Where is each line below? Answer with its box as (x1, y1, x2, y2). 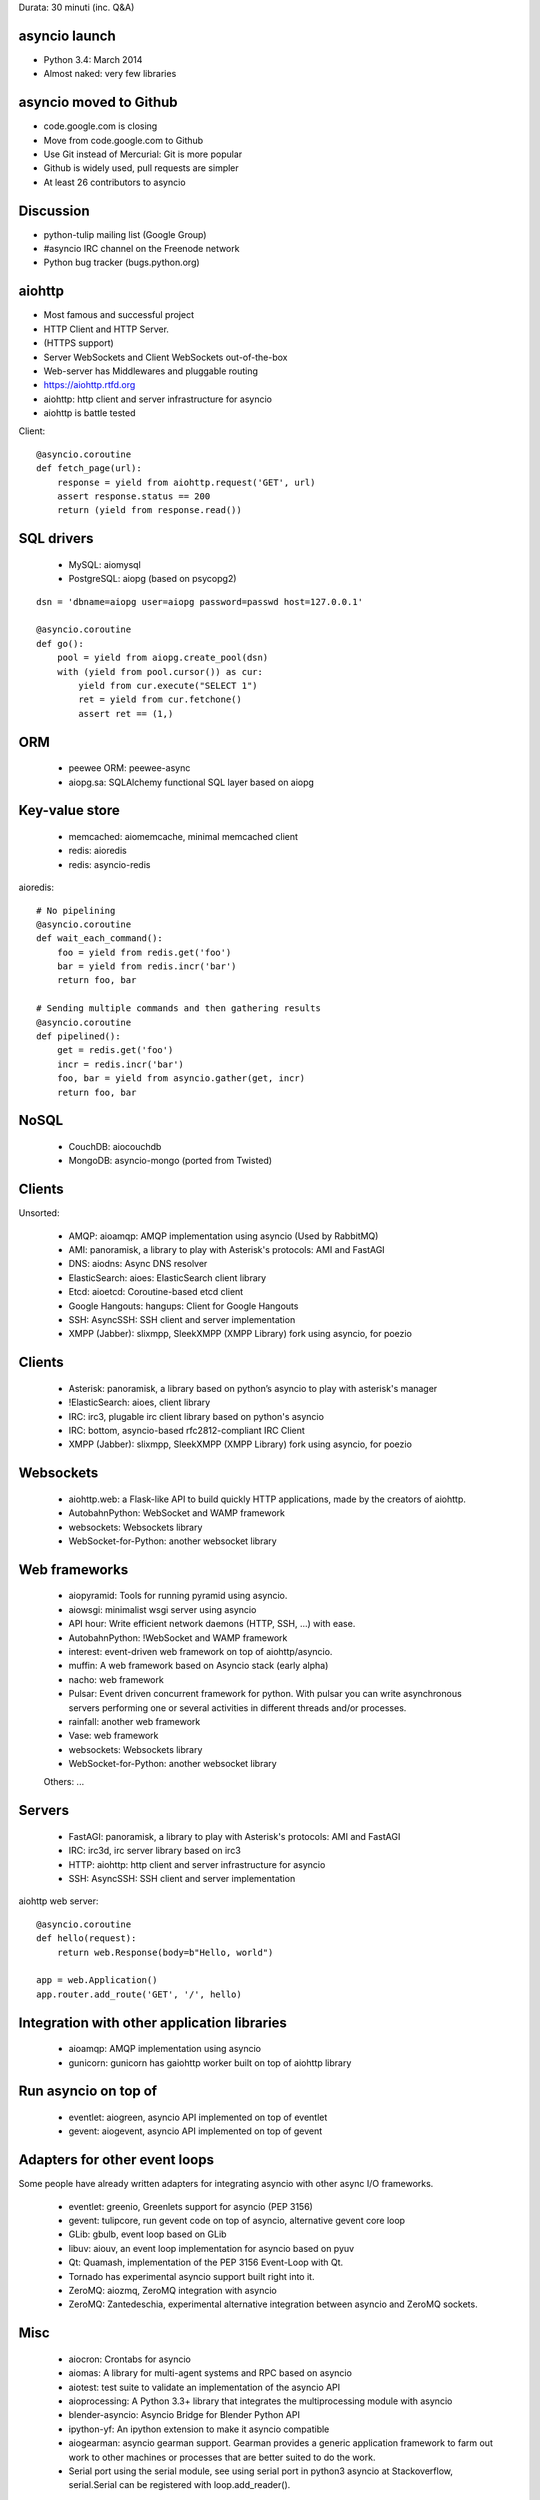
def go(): (36, 638, 84, 649)
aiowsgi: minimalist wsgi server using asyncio (68, 1603, 257, 1615)
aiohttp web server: (18, 1895, 99, 1907)
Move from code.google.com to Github (43, 134, 204, 146)
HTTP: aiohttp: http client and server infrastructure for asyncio (68, 1858, 326, 1870)
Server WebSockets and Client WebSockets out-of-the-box (43, 351, 288, 363)
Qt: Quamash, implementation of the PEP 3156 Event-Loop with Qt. (68, 2256, 344, 2269)
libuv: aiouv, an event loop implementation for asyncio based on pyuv (68, 2242, 355, 2254)
